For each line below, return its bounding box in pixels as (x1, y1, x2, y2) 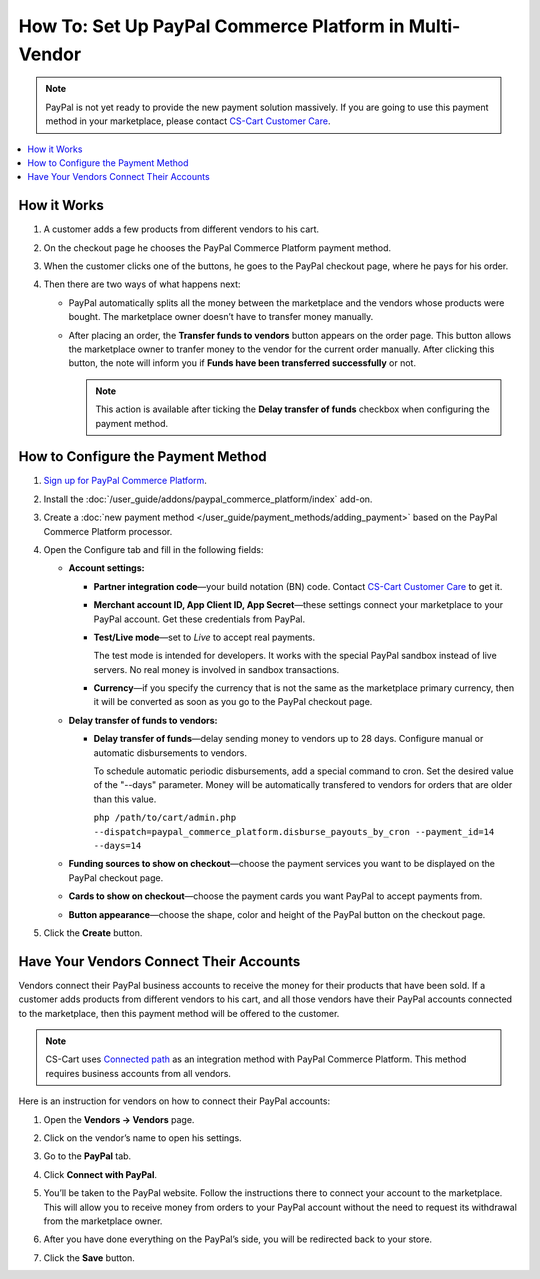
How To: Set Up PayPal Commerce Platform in (18, 15, 405, 37)
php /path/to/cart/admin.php (93, 812, 237, 824)
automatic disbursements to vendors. (93, 746, 247, 759)
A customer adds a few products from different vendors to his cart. (43, 223, 320, 235)
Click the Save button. (43, 1251, 135, 1264)
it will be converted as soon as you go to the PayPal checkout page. (93, 696, 373, 708)
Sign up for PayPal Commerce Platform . (43, 475, 207, 487)
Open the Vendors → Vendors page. (43, 1113, 195, 1125)
